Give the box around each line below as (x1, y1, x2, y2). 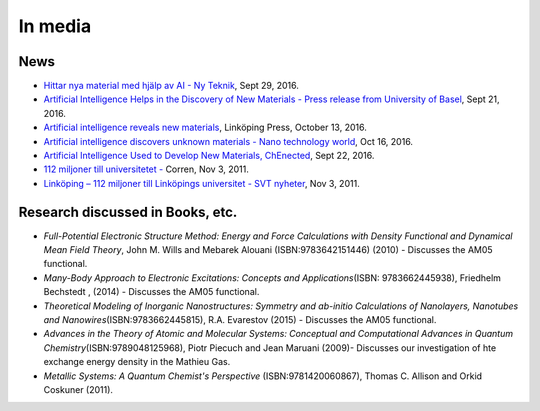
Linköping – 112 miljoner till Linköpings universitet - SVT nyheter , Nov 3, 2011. (43, 177, 360, 189)
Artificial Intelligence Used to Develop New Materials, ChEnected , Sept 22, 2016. (43, 150, 375, 162)
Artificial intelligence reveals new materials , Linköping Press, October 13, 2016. (43, 121, 367, 134)
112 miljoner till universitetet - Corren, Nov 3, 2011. (43, 163, 250, 175)
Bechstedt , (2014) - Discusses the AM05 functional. (43, 286, 260, 298)
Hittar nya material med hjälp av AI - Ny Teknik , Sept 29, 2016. (43, 80, 299, 92)
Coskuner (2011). (43, 384, 114, 395)
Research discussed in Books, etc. (18, 203, 238, 220)
